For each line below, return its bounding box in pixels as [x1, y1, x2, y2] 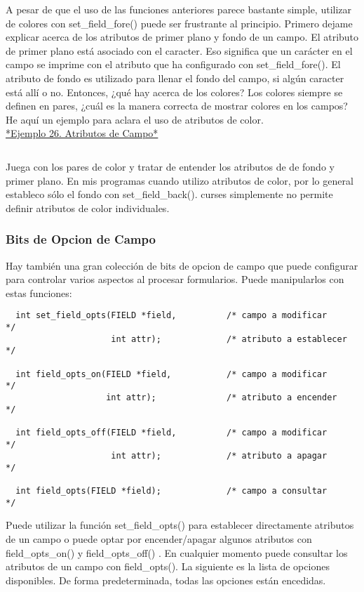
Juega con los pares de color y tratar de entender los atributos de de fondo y [6, 159, 335, 173]
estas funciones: [6, 285, 72, 300]
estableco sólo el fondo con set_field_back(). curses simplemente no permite [6, 187, 333, 202]
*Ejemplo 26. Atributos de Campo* [6, 126, 159, 140]
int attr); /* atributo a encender [106, 392, 337, 402]
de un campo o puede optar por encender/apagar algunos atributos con [6, 532, 312, 546]
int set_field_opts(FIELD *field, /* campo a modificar [15, 310, 328, 321]
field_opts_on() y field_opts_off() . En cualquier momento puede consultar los [6, 545, 348, 560]
